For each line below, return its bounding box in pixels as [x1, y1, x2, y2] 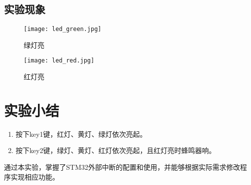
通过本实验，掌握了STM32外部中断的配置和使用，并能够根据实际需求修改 [4, 162, 240, 172]
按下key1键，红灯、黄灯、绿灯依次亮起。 [15, 128, 147, 139]
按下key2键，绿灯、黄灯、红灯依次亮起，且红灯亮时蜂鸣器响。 [15, 145, 216, 155]
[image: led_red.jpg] [24, 57, 95, 64]
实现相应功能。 [10, 171, 59, 182]
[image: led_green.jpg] [24, 26, 102, 33]
